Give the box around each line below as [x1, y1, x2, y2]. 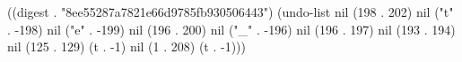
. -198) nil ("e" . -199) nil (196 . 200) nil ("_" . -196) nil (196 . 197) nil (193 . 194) [7, 19, 456, 38]
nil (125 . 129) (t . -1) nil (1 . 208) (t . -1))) [7, 37, 246, 56]
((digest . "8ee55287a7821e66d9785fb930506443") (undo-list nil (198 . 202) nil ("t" [7, 3, 454, 20]
